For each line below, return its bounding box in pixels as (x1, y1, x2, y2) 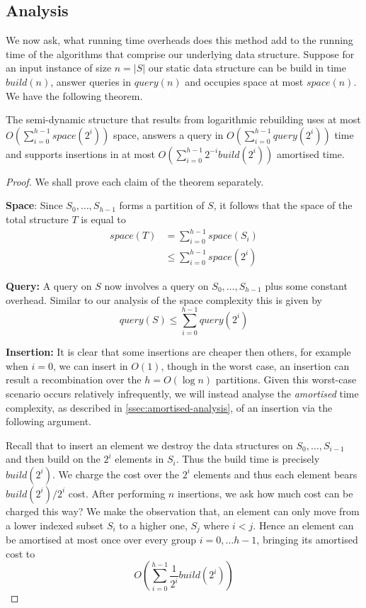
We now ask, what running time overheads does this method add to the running (6, 33, 353, 47)
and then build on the (6, 451, 101, 466)
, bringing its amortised (256, 532, 358, 547)
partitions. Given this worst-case (215, 372, 357, 387)
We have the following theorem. (6, 88, 143, 103)
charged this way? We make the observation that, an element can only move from (6, 503, 360, 518)
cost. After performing (68, 485, 166, 500)
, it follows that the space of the (213, 198, 353, 213)
